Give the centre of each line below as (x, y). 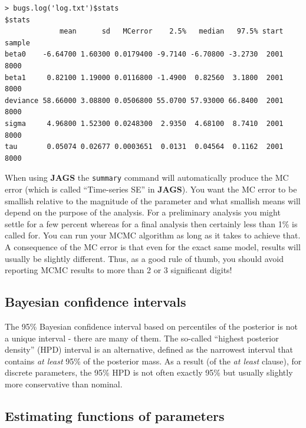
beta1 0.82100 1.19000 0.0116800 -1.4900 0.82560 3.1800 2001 (144, 77)
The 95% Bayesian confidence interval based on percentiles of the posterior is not (151, 326)
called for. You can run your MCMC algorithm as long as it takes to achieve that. (153, 235)
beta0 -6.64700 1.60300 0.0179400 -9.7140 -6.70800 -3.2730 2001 (144, 54)
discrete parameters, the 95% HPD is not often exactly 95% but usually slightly (149, 372)
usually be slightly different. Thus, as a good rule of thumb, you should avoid (144, 258)
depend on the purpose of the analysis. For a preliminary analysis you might (143, 212)
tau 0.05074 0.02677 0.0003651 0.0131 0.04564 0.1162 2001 (144, 147)
